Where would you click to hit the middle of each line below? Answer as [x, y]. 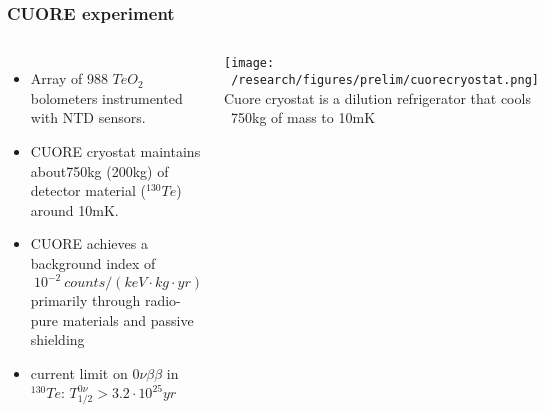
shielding [57, 339]
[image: [249, 63]
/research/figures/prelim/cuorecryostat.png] [385, 79]
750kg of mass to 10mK [303, 117]
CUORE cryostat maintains [115, 151]
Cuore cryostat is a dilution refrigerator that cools [377, 97]
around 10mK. [74, 209]
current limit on [79, 372]
